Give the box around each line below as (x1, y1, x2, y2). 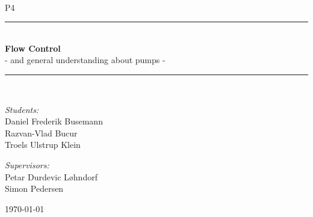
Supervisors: (5, 158, 49, 171)
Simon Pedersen (5, 182, 64, 195)
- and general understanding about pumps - (5, 53, 166, 66)
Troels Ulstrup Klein (5, 138, 81, 151)
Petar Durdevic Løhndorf (5, 170, 98, 183)
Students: (5, 103, 39, 115)
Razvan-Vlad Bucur (5, 126, 78, 139)
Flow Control (5, 41, 61, 54)
